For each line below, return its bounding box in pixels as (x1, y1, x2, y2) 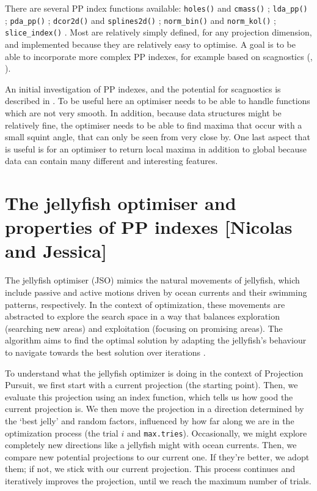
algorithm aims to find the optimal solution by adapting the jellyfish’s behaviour (5, 334, 307, 347)
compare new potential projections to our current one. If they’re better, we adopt (5, 450, 310, 463)
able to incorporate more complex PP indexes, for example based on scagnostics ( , (5, 50, 313, 62)
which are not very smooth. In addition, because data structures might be (5, 106, 282, 119)
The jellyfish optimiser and (5, 190, 236, 216)
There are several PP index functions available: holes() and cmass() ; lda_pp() (5, 2, 308, 14)
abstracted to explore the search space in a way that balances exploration (5, 310, 280, 323)
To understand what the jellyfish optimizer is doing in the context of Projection (5, 366, 304, 379)
